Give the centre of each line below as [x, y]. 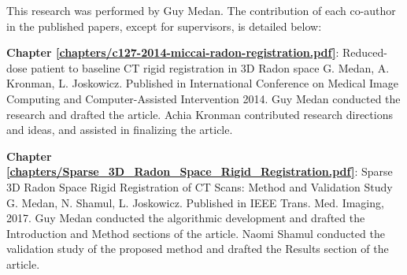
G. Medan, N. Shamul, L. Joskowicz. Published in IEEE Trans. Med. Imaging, [195, 202]
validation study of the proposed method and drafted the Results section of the [198, 249]
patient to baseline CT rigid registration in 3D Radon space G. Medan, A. [210, 67]
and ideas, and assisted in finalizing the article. [120, 130]
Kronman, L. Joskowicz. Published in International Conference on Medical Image [202, 83]
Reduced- [364, 52]
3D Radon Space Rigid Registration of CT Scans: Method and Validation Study [200, 186]
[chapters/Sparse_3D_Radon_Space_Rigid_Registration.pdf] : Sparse [200, 171]
